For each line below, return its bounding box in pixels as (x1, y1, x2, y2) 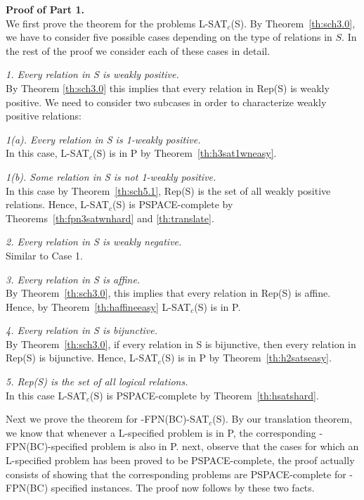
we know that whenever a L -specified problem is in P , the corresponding (6, 425, 316, 440)
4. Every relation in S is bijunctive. (6, 323, 158, 338)
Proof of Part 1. (6, 2, 84, 16)
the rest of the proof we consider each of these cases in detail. (6, 43, 271, 58)
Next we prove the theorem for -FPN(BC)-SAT (6, 411, 209, 426)
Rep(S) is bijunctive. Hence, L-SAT (6, 350, 158, 365)
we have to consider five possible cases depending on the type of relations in (6, 30, 332, 44)
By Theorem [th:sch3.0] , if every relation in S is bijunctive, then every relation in (6, 336, 356, 351)
